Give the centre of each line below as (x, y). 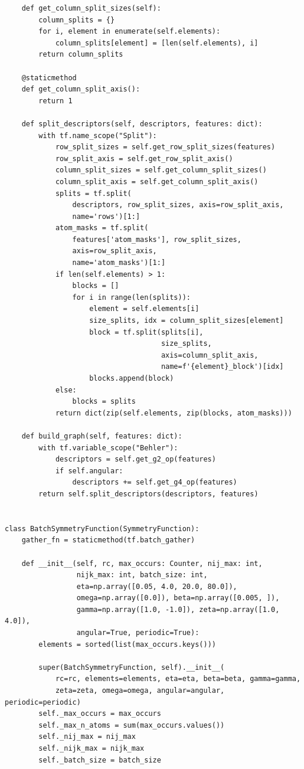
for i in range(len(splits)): (131, 297)
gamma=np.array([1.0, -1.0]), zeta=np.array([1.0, (178, 609)
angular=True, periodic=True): (138, 633)
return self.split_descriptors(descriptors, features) (148, 494)
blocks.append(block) (132, 378)
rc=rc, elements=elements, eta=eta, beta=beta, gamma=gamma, (178, 679)
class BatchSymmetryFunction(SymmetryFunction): (102, 529)
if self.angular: (89, 471)
